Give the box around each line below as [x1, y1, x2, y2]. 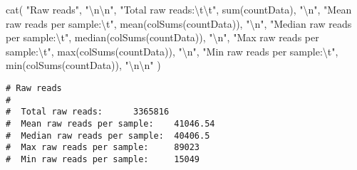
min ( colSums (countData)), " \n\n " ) [6, 58, 161, 73]
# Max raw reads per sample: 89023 [6, 142, 200, 153]
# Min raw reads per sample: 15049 [6, 154, 200, 164]
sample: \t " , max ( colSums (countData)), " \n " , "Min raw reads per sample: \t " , [6, 43, 338, 58]
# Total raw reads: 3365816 [6, 107, 170, 117]
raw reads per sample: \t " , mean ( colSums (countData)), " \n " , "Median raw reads [6, 16, 352, 31]
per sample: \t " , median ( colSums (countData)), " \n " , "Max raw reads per [6, 30, 319, 45]
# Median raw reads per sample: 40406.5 [6, 130, 210, 141]
